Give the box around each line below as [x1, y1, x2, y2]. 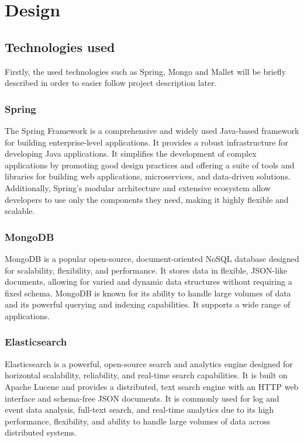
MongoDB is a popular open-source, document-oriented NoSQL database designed [5, 252, 299, 264]
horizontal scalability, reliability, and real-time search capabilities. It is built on [5, 369, 288, 381]
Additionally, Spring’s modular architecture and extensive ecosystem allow [5, 181, 271, 194]
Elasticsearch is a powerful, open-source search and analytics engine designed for [5, 357, 293, 370]
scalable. [5, 205, 35, 217]
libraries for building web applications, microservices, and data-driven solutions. [5, 170, 291, 182]
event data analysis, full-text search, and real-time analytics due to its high [5, 403, 274, 416]
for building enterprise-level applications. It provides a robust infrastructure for [5, 136, 288, 148]
